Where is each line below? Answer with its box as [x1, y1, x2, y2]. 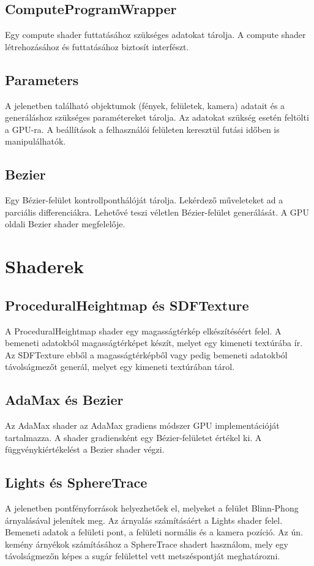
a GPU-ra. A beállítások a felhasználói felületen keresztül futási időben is [5, 123, 280, 135]
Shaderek [5, 254, 84, 279]
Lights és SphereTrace [5, 473, 148, 492]
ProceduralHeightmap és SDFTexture [5, 295, 249, 314]
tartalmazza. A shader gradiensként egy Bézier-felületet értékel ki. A [5, 431, 262, 443]
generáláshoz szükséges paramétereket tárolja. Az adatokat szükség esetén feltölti [5, 111, 309, 124]
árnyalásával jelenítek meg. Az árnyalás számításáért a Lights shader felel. [5, 513, 283, 526]
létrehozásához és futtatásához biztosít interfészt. [5, 40, 189, 53]
